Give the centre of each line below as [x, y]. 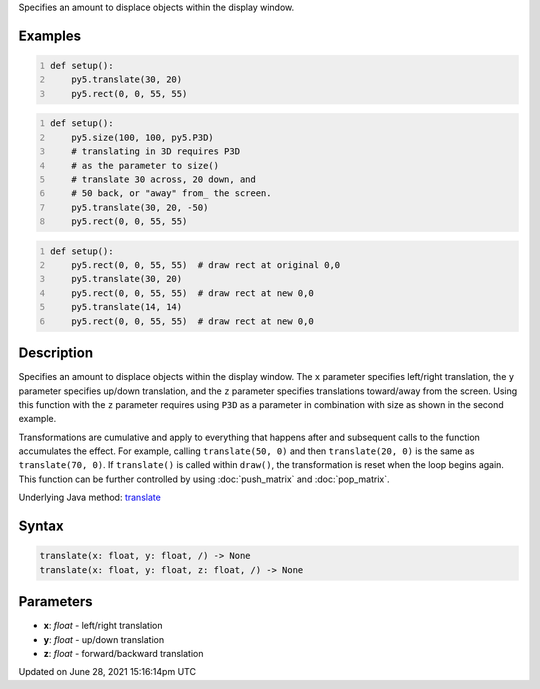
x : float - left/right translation [103, 626]
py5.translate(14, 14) [127, 307]
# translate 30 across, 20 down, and [164, 179]
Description [56, 353]
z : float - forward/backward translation [123, 653]
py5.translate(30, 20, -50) [140, 207]
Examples [50, 35]
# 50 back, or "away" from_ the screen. [171, 193]
